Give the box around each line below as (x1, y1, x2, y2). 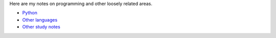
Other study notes (22, 24, 61, 30)
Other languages (22, 16, 58, 22)
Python (22, 10, 38, 16)
